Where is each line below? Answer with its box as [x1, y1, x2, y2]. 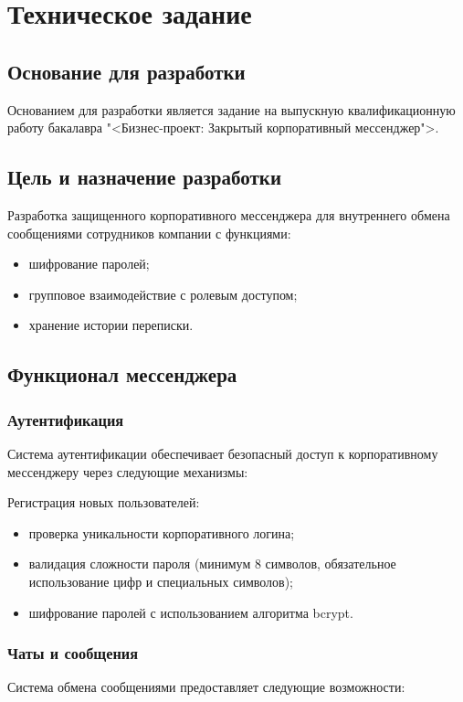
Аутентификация [7, 408, 124, 431]
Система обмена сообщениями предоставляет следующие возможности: [7, 677, 405, 697]
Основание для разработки [7, 57, 246, 85]
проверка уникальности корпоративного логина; [28, 523, 295, 542]
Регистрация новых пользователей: [7, 493, 200, 512]
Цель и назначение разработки [7, 163, 282, 191]
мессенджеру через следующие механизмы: [7, 462, 248, 481]
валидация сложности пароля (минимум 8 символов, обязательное [28, 554, 396, 573]
